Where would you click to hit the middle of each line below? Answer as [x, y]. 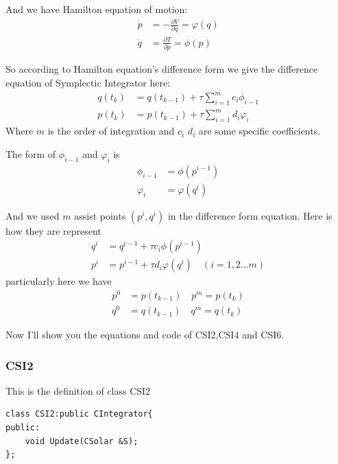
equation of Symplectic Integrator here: [88, 82]
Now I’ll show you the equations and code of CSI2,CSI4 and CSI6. [145, 335]
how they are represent [53, 230]
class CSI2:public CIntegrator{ [79, 414]
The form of [31, 153]
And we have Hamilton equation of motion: [97, 9]
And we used [33, 215]
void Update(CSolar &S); [82, 441]
